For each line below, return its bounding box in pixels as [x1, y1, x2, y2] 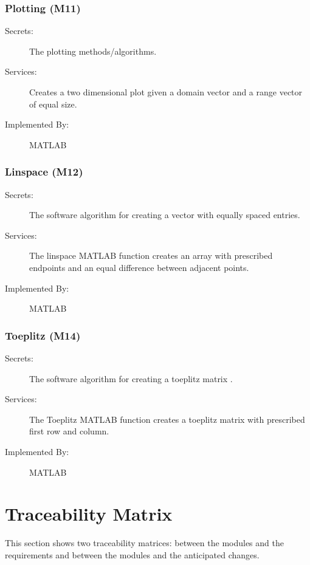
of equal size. [29, 97, 77, 110]
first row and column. [29, 425, 109, 437]
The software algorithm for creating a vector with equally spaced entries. [29, 208, 300, 221]
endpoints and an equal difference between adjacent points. [29, 261, 249, 273]
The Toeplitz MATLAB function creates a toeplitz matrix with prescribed [29, 413, 305, 425]
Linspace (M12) [5, 164, 83, 179]
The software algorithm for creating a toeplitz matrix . [29, 372, 233, 385]
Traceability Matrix [5, 501, 173, 526]
